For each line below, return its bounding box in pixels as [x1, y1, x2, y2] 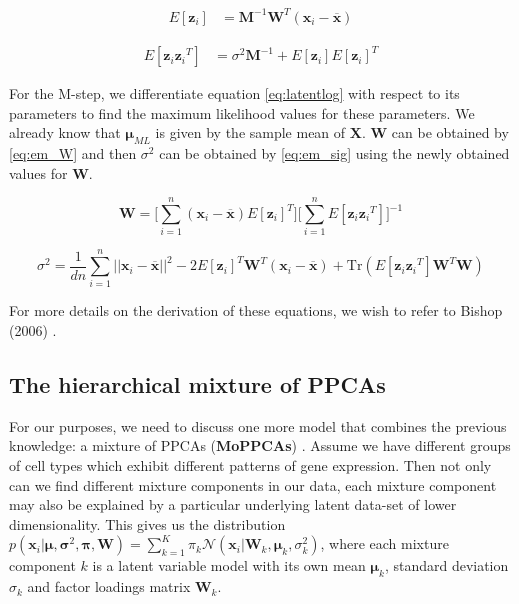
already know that [9, 122, 121, 143]
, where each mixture [320, 533, 449, 554]
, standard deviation [384, 555, 509, 576]
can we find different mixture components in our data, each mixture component [9, 474, 497, 495]
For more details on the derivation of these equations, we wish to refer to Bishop [9, 300, 503, 321]
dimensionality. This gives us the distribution [9, 513, 286, 534]
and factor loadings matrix [27, 576, 191, 597]
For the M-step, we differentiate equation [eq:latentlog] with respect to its [9, 83, 460, 104]
